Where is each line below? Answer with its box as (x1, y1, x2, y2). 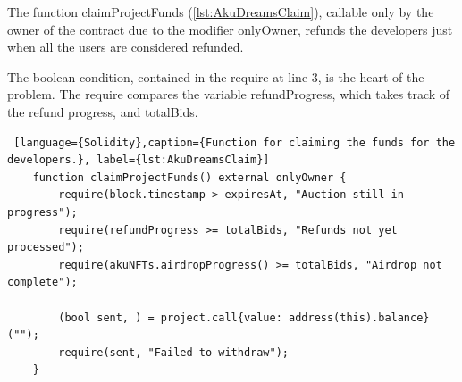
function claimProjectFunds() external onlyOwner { (32, 170, 347, 184)
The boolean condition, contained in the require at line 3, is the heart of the (7, 67, 424, 86)
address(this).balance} (288, 311, 430, 324)
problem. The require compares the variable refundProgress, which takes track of (7, 85, 450, 104)
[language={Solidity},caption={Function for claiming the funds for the (13, 136, 456, 149)
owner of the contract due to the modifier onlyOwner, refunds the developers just (7, 20, 453, 38)
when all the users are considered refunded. (7, 37, 244, 56)
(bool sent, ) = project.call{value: (58, 311, 282, 324)
